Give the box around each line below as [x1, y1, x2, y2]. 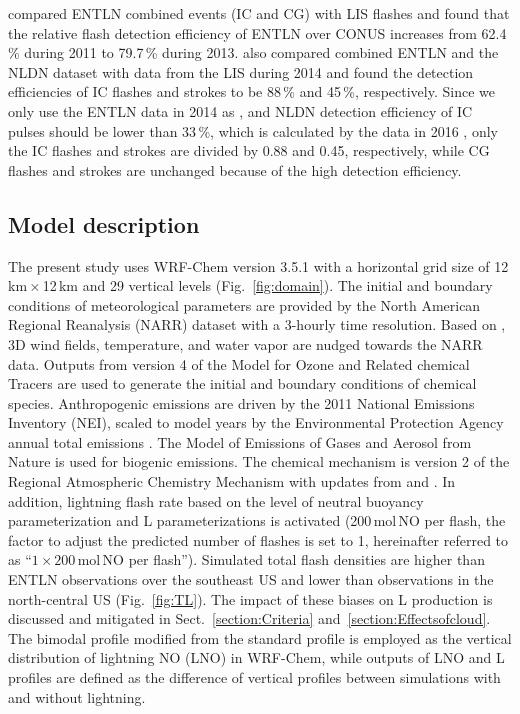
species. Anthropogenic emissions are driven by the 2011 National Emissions [8, 392, 475, 413]
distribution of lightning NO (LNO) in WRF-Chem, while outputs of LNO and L [8, 647, 505, 668]
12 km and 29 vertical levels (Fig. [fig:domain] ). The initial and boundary [42, 275, 493, 296]
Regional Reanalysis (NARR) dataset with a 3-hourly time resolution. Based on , [8, 314, 506, 335]
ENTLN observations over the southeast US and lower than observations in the [8, 569, 494, 590]
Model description [8, 208, 200, 239]
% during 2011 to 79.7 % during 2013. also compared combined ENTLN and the [8, 42, 499, 63]
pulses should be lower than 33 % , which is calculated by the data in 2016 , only [8, 120, 498, 141]
